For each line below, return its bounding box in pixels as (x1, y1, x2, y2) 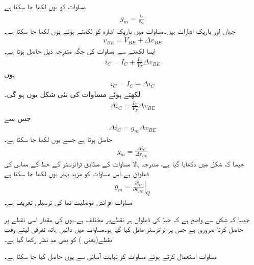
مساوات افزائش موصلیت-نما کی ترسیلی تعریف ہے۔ (4, 196, 133, 207)
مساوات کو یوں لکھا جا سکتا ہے (4, 1, 86, 11)
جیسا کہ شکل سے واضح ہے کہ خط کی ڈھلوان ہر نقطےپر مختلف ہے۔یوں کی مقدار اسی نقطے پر (4, 213, 250, 224)
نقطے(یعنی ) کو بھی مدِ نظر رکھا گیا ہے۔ (4, 233, 112, 244)
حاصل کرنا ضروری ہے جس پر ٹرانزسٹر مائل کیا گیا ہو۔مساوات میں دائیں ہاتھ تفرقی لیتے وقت (4, 224, 243, 234)
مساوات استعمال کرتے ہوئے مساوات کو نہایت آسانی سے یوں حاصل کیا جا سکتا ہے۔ (4, 251, 217, 261)
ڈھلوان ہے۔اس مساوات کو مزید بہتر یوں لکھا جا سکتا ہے (4, 168, 149, 179)
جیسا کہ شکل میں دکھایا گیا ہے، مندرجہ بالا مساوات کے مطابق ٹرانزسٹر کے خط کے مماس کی (4, 158, 245, 168)
